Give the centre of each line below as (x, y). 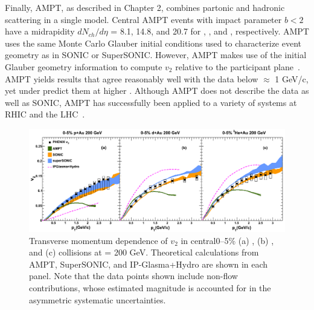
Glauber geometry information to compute (84, 66)
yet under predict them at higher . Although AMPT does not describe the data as (157, 91)
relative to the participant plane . (238, 66)
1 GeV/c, (292, 78)
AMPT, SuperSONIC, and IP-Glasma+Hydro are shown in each (149, 264)
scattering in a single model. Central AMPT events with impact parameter (143, 19)
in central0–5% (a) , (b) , (227, 240)
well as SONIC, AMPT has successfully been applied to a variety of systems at (151, 102)
